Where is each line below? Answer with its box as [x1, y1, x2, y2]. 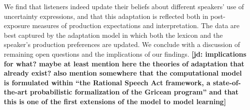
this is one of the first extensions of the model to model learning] [4, 96, 226, 106]
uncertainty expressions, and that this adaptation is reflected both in [4, 11, 208, 21]
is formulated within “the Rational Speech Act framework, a [4, 77, 211, 87]
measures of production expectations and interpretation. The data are [32, 20, 240, 31]
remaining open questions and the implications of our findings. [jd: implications [4, 48, 247, 59]
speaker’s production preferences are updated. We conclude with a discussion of [4, 39, 240, 49]
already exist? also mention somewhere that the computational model [4, 68, 242, 78]
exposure [4, 20, 30, 31]
